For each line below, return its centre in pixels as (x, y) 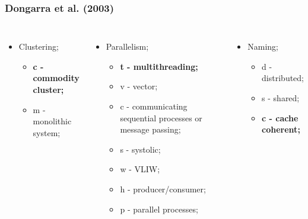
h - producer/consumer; (163, 189)
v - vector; (139, 86)
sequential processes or (161, 117)
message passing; (150, 129)
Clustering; (39, 46)
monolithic (52, 121)
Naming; (263, 46)
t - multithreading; (159, 66)
